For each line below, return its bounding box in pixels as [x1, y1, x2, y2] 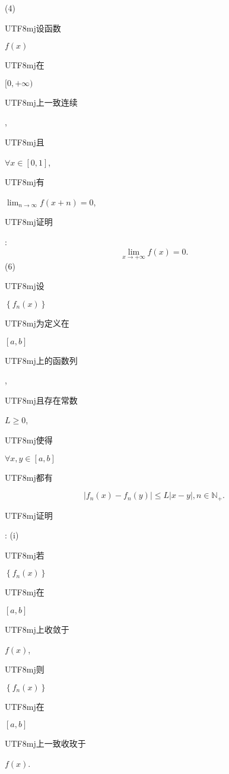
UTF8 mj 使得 [5, 433, 53, 446]
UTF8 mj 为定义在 [5, 316, 69, 329]
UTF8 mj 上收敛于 [5, 623, 69, 635]
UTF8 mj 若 [5, 548, 44, 561]
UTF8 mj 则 [5, 663, 44, 675]
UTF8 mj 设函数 [5, 21, 61, 34]
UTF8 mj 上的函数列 [5, 354, 78, 366]
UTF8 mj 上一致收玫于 [5, 737, 86, 750]
